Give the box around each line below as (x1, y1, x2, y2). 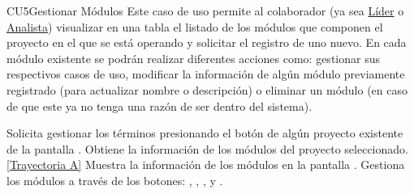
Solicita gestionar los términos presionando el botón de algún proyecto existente (6, 124, 403, 141)
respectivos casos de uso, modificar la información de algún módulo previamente (6, 65, 405, 82)
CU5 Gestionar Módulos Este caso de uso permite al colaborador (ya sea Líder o (6, 2, 404, 19)
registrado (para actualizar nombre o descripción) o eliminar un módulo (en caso (6, 81, 408, 98)
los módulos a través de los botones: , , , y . (6, 171, 223, 188)
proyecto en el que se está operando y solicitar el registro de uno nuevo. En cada (6, 34, 407, 51)
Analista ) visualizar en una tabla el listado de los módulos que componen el (6, 18, 383, 35)
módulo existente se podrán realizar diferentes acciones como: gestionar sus (6, 49, 380, 66)
